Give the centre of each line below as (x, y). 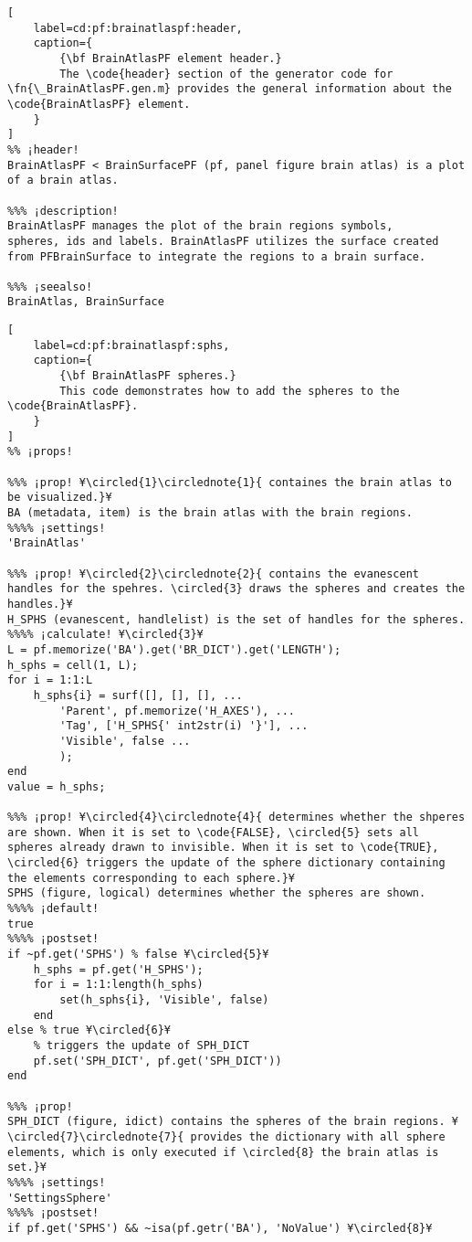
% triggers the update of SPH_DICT (141, 1045)
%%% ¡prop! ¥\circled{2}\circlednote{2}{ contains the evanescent (214, 573)
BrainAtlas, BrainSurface (86, 302)
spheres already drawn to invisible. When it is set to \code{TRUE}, (223, 848)
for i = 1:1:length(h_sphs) (118, 985)
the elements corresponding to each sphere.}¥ (151, 878)
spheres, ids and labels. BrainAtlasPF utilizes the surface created (223, 241)
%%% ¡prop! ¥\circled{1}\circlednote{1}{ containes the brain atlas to (230, 482)
